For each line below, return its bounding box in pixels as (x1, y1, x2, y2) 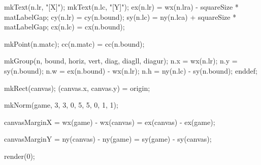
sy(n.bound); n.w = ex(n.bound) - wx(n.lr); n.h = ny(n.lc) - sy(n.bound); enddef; (4, 65, 257, 76)
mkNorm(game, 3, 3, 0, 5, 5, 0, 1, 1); (4, 100, 118, 110)
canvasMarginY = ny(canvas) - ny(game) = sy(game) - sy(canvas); (4, 134, 212, 144)
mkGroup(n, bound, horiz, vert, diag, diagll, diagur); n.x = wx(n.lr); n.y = (4, 55, 238, 66)
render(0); (4, 150, 35, 161)
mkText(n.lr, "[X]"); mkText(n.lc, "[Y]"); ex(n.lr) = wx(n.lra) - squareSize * (4, 2, 239, 12)
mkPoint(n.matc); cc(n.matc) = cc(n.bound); (4, 38, 145, 49)
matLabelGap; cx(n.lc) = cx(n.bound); (4, 21, 125, 32)
